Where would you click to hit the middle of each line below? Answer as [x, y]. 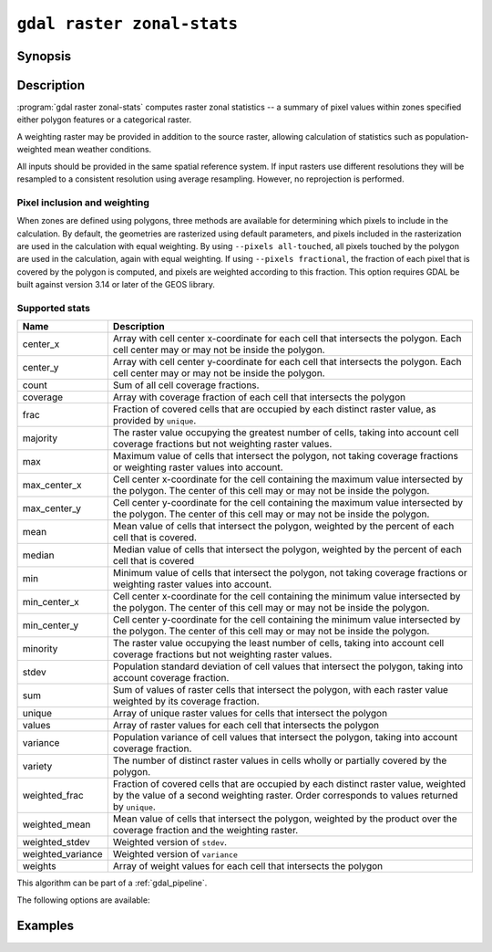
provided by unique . [154, 421]
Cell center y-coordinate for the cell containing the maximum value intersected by [288, 503]
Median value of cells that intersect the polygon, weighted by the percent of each [287, 549]
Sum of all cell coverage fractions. [186, 385]
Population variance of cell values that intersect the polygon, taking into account [285, 738]
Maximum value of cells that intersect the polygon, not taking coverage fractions [286, 456]
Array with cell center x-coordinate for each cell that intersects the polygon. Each [287, 339]
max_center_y [52, 508]
